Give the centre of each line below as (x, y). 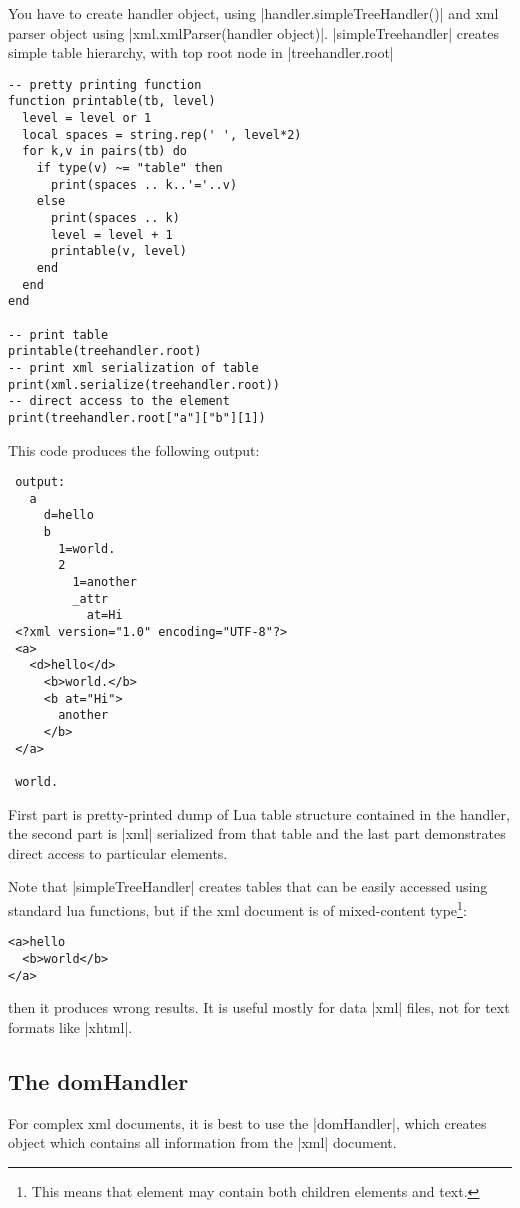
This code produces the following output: (134, 449)
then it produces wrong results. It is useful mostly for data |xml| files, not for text (259, 1007)
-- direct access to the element (119, 401)
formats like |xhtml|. (70, 1026)
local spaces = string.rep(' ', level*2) (162, 134)
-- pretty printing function (105, 84)
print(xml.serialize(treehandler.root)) (144, 384)
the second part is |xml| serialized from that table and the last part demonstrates (257, 833)
